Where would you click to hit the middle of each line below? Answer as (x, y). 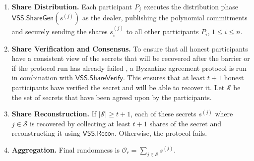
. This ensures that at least (164, 78)
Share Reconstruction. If (54, 114)
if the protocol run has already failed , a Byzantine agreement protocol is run (129, 68)
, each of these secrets (163, 114)
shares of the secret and (185, 123)
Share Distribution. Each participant (72, 6)
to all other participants (162, 31)
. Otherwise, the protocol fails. (161, 133)
